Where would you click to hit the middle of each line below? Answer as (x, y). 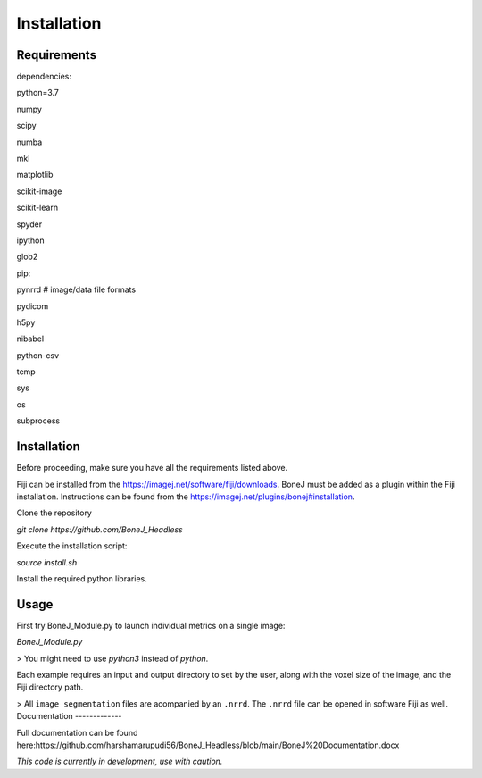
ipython (30, 240)
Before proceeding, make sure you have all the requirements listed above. (152, 468)
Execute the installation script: (72, 546)
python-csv (38, 355)
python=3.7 (38, 93)
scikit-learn (37, 208)
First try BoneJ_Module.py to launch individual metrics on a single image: (151, 625)
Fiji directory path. (50, 687)
